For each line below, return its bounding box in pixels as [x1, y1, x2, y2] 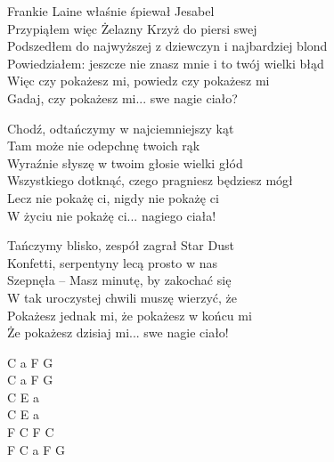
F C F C [7, 423, 54, 442]
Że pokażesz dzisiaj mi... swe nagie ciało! [7, 323, 229, 342]
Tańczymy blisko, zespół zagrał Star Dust [7, 236, 234, 255]
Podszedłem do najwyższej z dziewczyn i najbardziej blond [7, 36, 328, 55]
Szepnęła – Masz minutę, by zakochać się [7, 271, 232, 289]
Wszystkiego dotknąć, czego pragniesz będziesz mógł [7, 171, 293, 190]
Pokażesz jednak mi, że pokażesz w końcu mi [7, 305, 252, 324]
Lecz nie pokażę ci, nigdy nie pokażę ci [7, 188, 219, 207]
